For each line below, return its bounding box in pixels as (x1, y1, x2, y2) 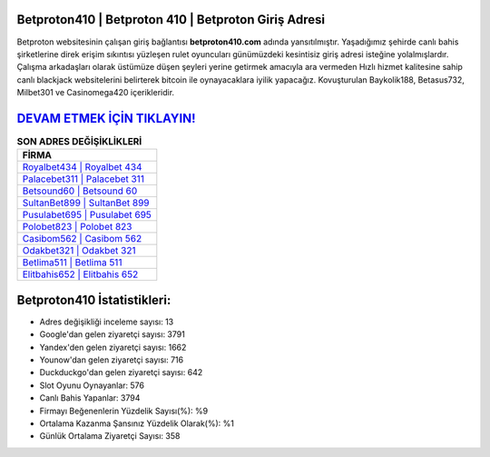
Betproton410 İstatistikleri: (16, 292, 171, 308)
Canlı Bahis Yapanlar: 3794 (39, 392, 141, 403)
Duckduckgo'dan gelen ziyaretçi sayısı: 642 (39, 367, 203, 378)
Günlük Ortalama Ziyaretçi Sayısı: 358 (39, 431, 181, 442)
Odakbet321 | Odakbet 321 (22, 244, 136, 257)
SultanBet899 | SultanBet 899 (22, 196, 150, 209)
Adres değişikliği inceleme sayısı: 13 (39, 316, 174, 327)
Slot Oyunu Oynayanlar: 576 (39, 380, 145, 391)
